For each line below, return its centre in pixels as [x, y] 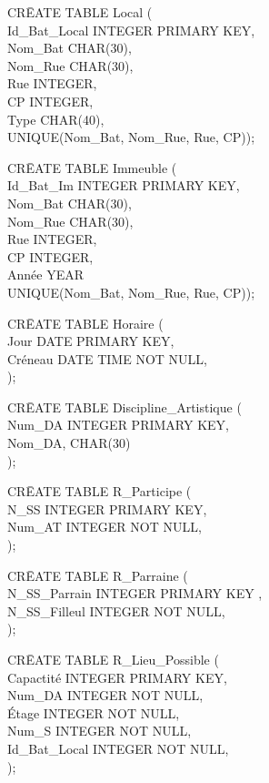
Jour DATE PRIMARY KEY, [91, 341]
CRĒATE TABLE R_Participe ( [100, 491]
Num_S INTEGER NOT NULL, [100, 731]
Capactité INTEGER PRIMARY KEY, [117, 677]
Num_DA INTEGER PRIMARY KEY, [118, 425]
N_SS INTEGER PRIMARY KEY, [107, 508]
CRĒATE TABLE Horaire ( [85, 323]
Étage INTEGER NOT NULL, [94, 712]
